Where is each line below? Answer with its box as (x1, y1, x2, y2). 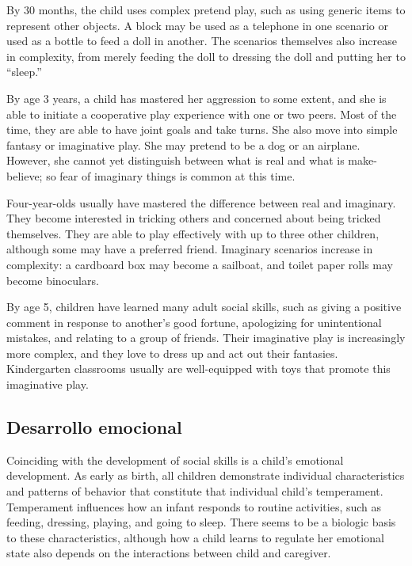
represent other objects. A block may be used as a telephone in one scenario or (6, 17, 388, 33)
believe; (6, 167, 43, 184)
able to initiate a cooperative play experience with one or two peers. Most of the (6, 105, 397, 122)
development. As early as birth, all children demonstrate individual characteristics (6, 467, 405, 484)
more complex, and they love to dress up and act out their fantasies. (6, 344, 338, 361)
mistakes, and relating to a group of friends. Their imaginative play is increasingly (6, 329, 406, 346)
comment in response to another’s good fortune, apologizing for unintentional (6, 313, 382, 330)
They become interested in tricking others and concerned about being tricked (6, 210, 381, 226)
